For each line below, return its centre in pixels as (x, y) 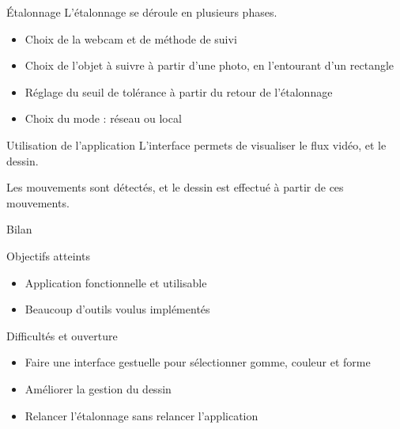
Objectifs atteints (48, 255)
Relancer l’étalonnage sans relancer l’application (142, 415)
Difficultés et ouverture (62, 335)
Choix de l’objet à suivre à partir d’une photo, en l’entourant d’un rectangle (209, 65)
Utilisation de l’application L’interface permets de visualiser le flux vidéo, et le (196, 144)
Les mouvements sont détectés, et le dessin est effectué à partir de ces (175, 187)
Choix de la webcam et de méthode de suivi (131, 38)
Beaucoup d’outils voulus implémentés (117, 309)
